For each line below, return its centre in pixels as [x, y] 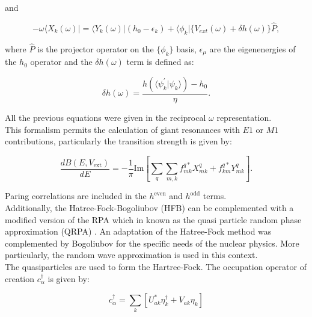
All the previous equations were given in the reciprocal [106, 117]
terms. [215, 196]
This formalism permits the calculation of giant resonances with [122, 129]
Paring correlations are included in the [76, 196]
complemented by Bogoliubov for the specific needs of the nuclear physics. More [152, 243]
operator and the [61, 62]
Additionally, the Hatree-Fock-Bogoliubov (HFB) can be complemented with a [149, 207]
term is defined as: [160, 62]
